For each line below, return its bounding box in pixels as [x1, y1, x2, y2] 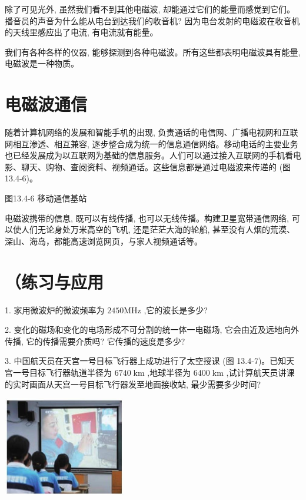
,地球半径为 [147, 366, 191, 378]
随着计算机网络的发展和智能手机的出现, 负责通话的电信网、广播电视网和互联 [5, 126, 298, 138]
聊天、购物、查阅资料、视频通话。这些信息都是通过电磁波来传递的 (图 [21, 160, 291, 173]
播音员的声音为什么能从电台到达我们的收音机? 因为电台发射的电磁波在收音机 [5, 14, 300, 27]
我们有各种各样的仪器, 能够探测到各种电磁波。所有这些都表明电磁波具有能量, [5, 45, 301, 58]
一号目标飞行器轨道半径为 [12, 366, 112, 378]
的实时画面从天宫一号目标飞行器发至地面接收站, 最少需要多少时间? [5, 378, 261, 390]
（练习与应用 [5, 269, 104, 293]
